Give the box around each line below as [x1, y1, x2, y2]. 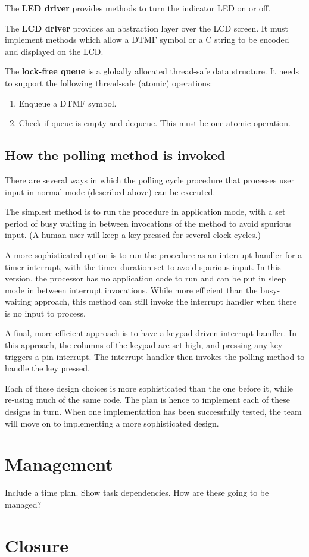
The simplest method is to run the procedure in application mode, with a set [5, 205, 286, 218]
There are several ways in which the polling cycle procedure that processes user [5, 173, 295, 186]
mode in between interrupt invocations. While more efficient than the [5, 283, 258, 296]
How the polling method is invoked [5, 146, 226, 164]
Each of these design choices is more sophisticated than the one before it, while [5, 381, 294, 394]
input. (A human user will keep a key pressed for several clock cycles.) [5, 229, 261, 241]
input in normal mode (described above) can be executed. [5, 185, 216, 198]
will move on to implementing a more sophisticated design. [5, 417, 219, 429]
